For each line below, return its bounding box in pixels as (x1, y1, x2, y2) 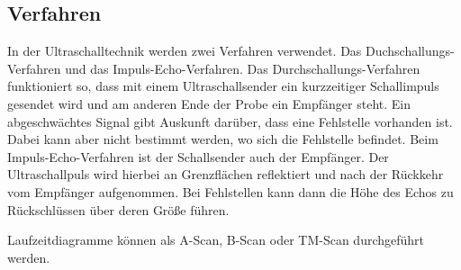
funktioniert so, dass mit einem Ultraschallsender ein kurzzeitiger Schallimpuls (7, 76, 439, 95)
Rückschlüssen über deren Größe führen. (7, 200, 230, 219)
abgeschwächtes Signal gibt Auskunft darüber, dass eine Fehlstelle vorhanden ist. (7, 112, 453, 130)
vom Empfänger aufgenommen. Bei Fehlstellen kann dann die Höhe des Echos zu (7, 182, 454, 201)
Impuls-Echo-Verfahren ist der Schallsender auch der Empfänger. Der (7, 147, 389, 166)
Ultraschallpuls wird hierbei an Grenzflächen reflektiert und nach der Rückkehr (7, 165, 444, 184)
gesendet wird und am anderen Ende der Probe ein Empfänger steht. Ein (7, 94, 411, 112)
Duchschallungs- (366, 41, 455, 60)
